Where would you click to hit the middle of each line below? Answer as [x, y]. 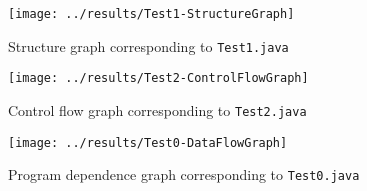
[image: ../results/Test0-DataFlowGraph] [148, 142]
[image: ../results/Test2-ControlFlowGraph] [158, 78]
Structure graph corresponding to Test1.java [148, 45]
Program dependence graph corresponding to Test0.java [184, 174]
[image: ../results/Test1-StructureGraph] [151, 14]
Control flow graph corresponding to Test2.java [157, 109]
